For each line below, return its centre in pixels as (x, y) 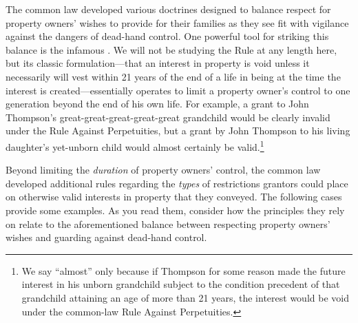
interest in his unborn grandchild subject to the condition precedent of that (181, 284)
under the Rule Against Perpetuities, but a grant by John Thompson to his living (178, 131)
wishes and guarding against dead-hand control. (106, 237)
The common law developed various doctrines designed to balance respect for (168, 9)
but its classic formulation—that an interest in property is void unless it (158, 63)
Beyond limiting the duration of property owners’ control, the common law (163, 170)
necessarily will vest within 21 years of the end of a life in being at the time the (173, 76)
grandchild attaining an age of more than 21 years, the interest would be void (185, 297)
